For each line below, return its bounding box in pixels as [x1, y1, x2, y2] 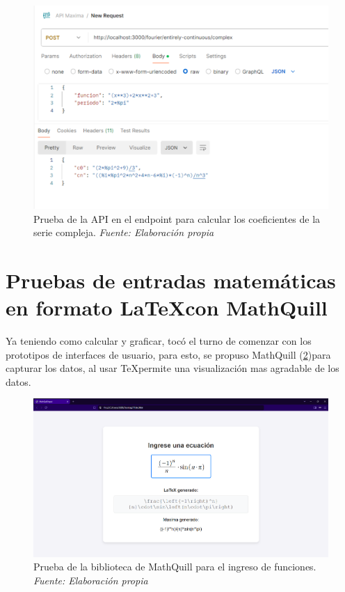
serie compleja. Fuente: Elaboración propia [33, 225, 214, 240]
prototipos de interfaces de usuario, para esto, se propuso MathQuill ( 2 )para [6, 347, 331, 361]
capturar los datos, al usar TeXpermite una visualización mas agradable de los [6, 361, 339, 375]
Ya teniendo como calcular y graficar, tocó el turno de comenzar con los [6, 334, 312, 348]
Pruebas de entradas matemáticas [6, 265, 336, 294]
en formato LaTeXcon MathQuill [6, 293, 328, 322]
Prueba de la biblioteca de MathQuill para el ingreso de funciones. [33, 559, 316, 574]
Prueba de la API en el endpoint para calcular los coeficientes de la [33, 211, 321, 226]
